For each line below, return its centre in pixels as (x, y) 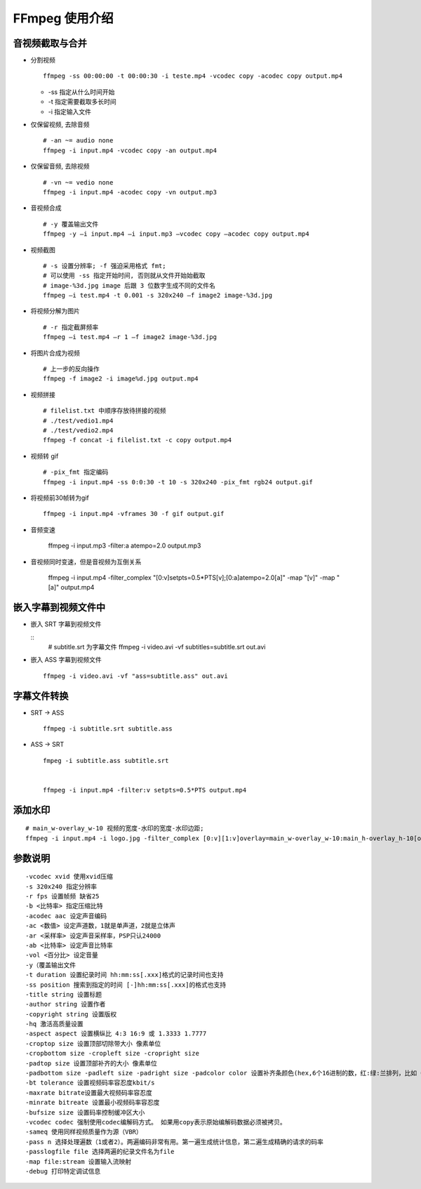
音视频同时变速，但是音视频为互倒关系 (86, 562)
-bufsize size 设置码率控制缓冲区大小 (85, 1112)
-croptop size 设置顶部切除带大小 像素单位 (93, 1043)
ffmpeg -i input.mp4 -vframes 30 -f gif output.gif (134, 514)
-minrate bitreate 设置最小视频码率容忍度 (93, 1103)
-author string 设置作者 (66, 1004)
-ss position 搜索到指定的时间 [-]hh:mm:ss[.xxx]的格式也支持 (126, 985)
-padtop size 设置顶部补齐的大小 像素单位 (92, 1063)
